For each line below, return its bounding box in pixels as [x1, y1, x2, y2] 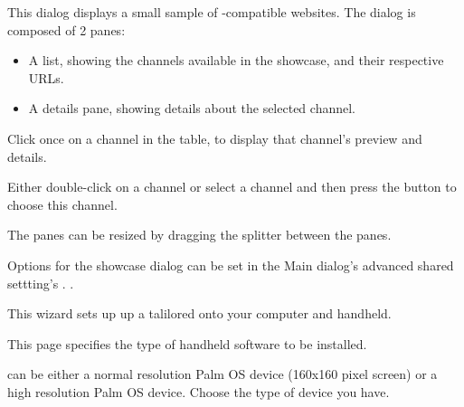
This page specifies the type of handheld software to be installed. [7, 334, 367, 353]
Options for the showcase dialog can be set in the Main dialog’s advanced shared [7, 255, 454, 274]
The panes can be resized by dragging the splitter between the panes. [7, 225, 392, 244]
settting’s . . [7, 273, 74, 292]
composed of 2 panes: [7, 20, 126, 39]
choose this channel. [7, 194, 118, 213]
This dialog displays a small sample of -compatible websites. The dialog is [7, 3, 416, 21]
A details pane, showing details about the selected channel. [28, 99, 355, 118]
